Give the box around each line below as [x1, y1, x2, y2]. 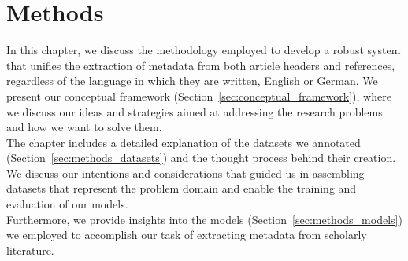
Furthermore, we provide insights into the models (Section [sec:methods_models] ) [6, 211, 402, 227]
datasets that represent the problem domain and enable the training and [6, 180, 357, 197]
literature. [6, 241, 54, 258]
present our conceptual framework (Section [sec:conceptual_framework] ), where [6, 87, 391, 104]
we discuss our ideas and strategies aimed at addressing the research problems [6, 103, 383, 119]
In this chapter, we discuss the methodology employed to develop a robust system [6, 42, 401, 58]
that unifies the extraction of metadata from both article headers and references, [6, 57, 395, 73]
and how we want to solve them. [6, 119, 162, 135]
